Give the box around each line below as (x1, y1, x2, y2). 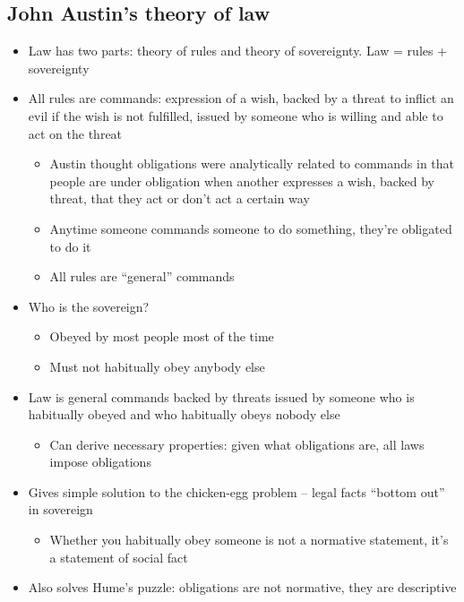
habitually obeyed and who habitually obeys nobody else (28, 405, 340, 424)
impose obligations (49, 452, 151, 471)
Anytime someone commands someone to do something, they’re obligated (49, 219, 452, 237)
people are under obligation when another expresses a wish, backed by (49, 171, 434, 190)
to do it (49, 236, 91, 255)
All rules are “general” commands (49, 267, 235, 286)
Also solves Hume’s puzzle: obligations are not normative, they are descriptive (28, 578, 457, 597)
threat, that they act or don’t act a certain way (49, 189, 310, 208)
